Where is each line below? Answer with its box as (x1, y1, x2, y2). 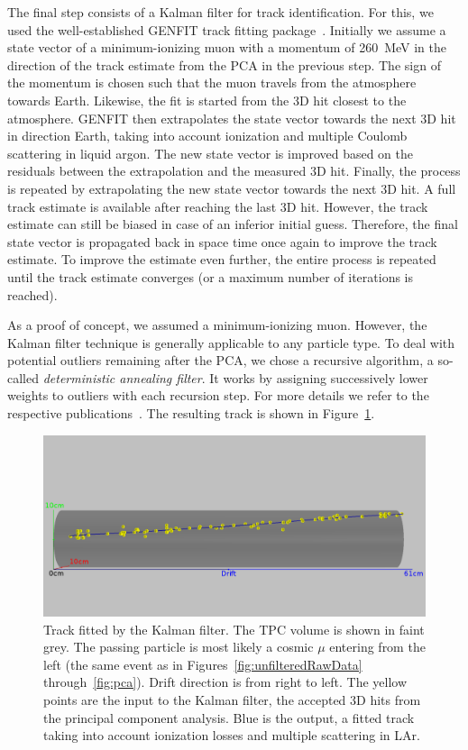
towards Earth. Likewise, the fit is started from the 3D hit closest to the (7, 90, 407, 109)
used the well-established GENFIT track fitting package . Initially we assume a (7, 20, 446, 39)
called (7, 368, 39, 387)
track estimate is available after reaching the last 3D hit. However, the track (7, 197, 428, 215)
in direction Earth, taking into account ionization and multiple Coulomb (7, 126, 408, 145)
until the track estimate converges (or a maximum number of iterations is (7, 267, 414, 286)
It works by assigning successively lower (209, 368, 428, 387)
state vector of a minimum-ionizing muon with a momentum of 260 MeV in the (7, 38, 446, 57)
